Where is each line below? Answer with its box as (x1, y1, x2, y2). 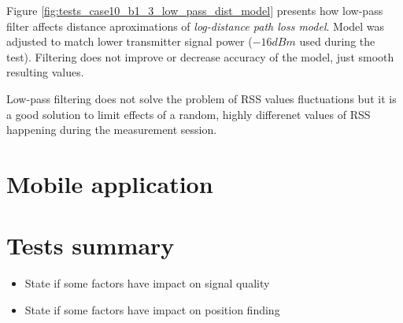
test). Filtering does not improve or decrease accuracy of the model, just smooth (6, 48, 394, 65)
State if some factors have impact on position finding (24, 301, 280, 317)
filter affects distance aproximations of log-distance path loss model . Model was (6, 17, 385, 34)
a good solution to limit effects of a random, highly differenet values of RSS (6, 106, 371, 122)
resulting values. (6, 64, 84, 80)
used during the (299, 33, 375, 50)
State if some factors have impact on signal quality (24, 275, 270, 291)
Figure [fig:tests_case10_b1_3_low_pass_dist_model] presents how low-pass (6, 2, 383, 18)
